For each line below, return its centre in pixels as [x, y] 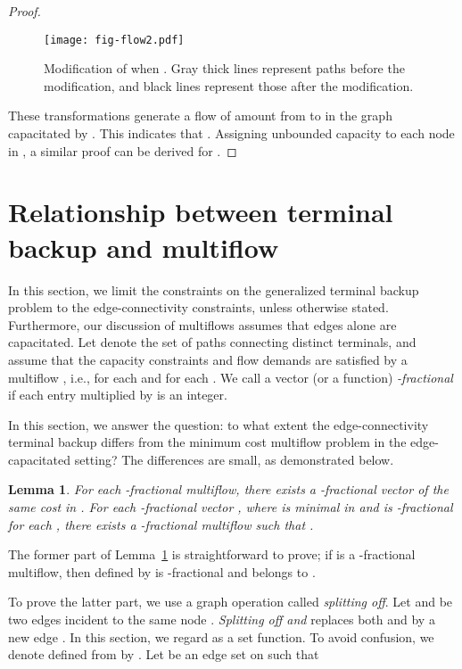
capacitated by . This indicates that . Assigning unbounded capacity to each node [231, 133]
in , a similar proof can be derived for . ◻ [123, 150]
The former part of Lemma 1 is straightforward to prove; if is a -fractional [212, 554]
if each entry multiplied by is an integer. [118, 395]
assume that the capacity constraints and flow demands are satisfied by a [208, 359]
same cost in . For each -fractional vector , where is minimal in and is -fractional [231, 507]
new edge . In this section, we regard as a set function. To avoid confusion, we [221, 636]
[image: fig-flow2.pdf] [114, 40]
